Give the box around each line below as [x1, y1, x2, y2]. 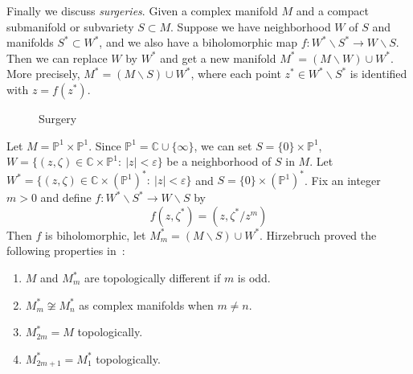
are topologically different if [84, 269, 221, 286]
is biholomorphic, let [45, 226, 146, 243]
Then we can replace [6, 49, 108, 66]
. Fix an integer [305, 171, 381, 188]
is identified [350, 65, 407, 82]
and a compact [296, 2, 369, 18]
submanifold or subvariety [6, 18, 134, 35]
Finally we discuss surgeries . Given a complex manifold [6, 2, 278, 18]
